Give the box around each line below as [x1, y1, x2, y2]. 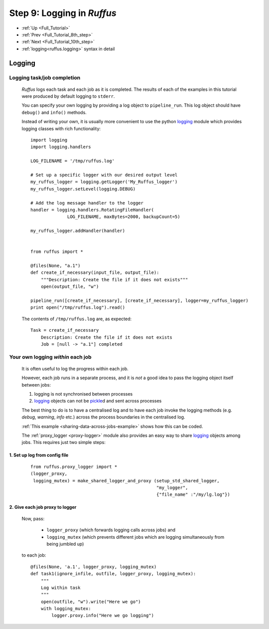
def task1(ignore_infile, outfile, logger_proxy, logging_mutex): [30, 571, 196, 577]
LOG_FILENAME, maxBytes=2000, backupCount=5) [67, 214, 180, 219]
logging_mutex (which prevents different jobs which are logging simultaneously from [46, 534, 225, 540]
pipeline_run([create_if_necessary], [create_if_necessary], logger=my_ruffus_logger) [30, 298, 249, 304]
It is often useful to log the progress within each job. [21, 366, 129, 372]
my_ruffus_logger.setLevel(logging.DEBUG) [30, 186, 136, 192]
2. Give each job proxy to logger [9, 504, 77, 510]
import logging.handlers [30, 144, 91, 150]
